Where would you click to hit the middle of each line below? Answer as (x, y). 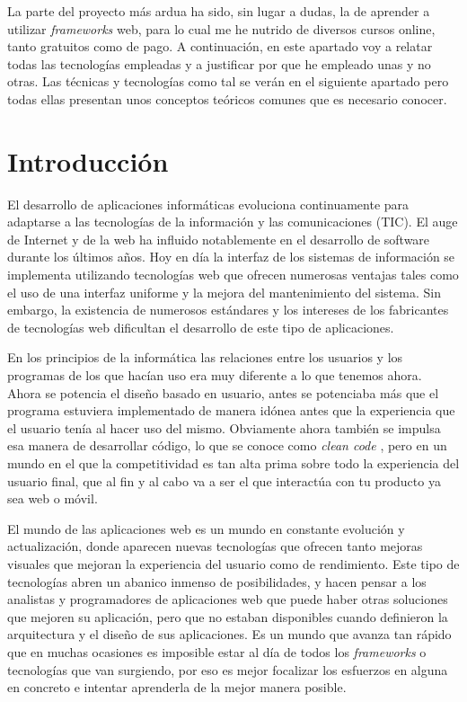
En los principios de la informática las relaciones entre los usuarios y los (205, 357)
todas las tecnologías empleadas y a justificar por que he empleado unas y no (219, 63)
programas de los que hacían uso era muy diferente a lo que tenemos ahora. (215, 375)
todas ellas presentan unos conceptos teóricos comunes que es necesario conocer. (227, 98)
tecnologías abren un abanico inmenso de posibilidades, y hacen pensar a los (217, 581)
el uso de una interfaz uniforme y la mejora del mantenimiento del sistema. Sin (224, 292)
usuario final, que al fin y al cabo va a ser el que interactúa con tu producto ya (224, 480)
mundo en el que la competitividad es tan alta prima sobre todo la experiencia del (233, 463)
